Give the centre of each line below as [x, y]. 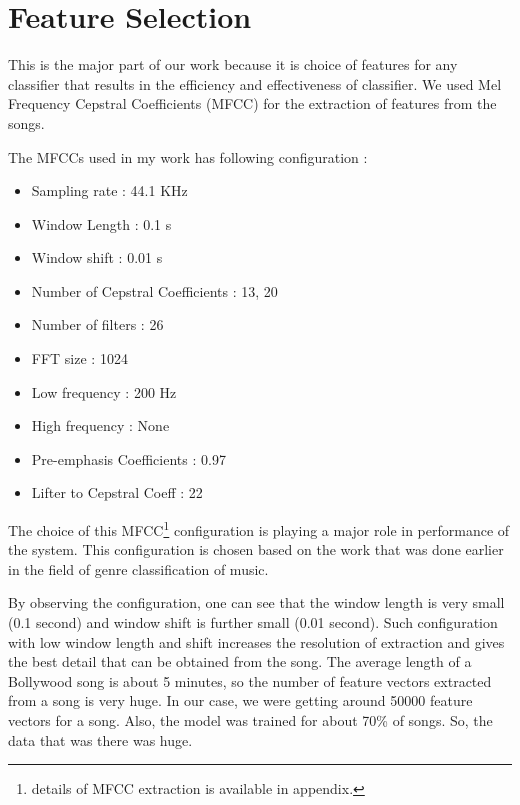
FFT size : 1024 [79, 358]
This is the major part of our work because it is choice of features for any [233, 64]
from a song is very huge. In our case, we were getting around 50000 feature [240, 700]
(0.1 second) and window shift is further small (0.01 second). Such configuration [253, 622]
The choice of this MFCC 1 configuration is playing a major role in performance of [259, 528]
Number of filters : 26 [97, 324]
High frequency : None [100, 425]
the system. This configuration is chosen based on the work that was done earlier [256, 549]
